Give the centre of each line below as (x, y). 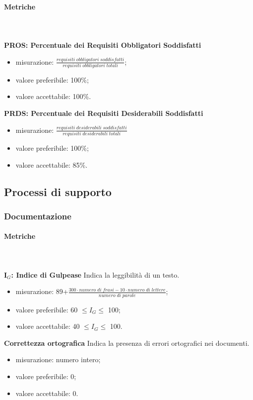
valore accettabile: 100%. (53, 96)
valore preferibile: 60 (47, 309)
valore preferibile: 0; (46, 376)
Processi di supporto (58, 191)
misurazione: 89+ (42, 291)
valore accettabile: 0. (47, 393)
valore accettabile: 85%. (52, 164)
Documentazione (38, 216)
